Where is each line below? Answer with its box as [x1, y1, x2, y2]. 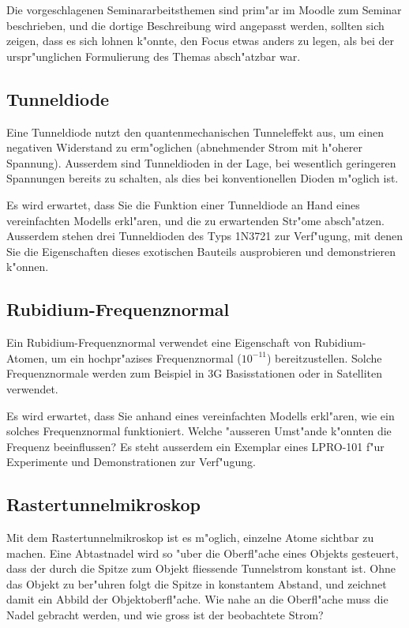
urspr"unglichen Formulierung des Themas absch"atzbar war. [6, 47, 301, 64]
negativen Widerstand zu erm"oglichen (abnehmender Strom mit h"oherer [6, 139, 363, 156]
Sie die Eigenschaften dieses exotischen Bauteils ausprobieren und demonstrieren [6, 243, 396, 259]
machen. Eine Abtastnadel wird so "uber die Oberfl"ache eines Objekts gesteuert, [6, 544, 399, 561]
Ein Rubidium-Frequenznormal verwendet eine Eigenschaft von [6, 334, 311, 351]
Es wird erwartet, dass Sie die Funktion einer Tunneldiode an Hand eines [6, 196, 360, 212]
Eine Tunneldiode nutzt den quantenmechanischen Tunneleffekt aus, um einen [6, 123, 384, 140]
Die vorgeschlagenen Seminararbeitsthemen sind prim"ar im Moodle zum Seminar [6, 2, 402, 17]
